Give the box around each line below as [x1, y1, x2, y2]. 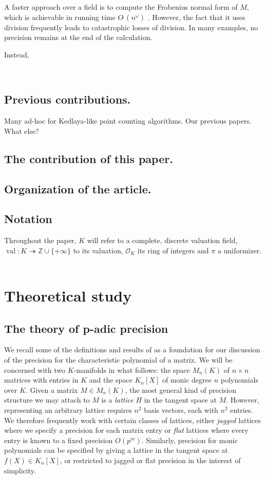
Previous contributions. [4, 91, 131, 107]
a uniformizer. [217, 245, 262, 255]
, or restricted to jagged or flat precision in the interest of [60, 455, 241, 466]
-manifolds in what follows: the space [73, 364, 190, 375]
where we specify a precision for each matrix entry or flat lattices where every [4, 425, 249, 435]
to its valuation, [73, 245, 123, 255]
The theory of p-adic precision [4, 320, 168, 336]
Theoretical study [4, 285, 132, 306]
